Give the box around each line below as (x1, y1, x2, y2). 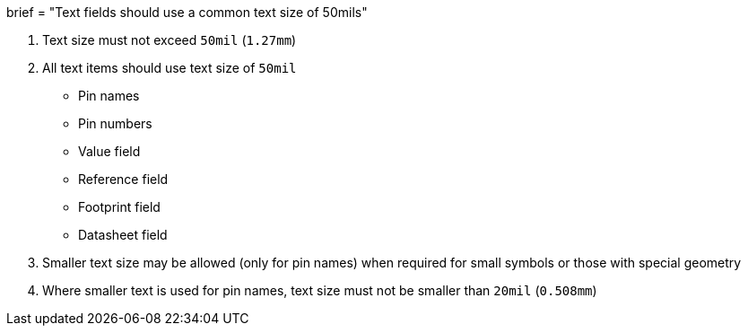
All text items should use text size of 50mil (42, 60, 297, 75)
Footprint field (78, 199, 161, 215)
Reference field (78, 171, 169, 187)
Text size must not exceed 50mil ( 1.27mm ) (42, 32, 297, 48)
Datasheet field (78, 227, 168, 242)
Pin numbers (78, 116, 152, 131)
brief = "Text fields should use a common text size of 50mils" (6, 4, 368, 20)
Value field (78, 144, 141, 159)
